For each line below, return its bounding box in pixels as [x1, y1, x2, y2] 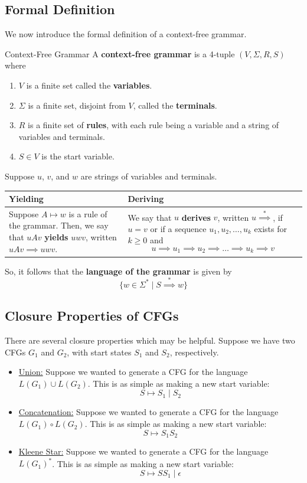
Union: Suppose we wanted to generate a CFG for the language [18, 365, 248, 378]
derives [181, 211, 211, 223]
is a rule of [68, 207, 107, 220]
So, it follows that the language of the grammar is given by [5, 265, 232, 277]
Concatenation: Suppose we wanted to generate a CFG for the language [18, 406, 279, 418]
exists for [254, 222, 288, 234]
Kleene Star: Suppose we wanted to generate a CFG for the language [18, 445, 269, 458]
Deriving [128, 192, 164, 205]
